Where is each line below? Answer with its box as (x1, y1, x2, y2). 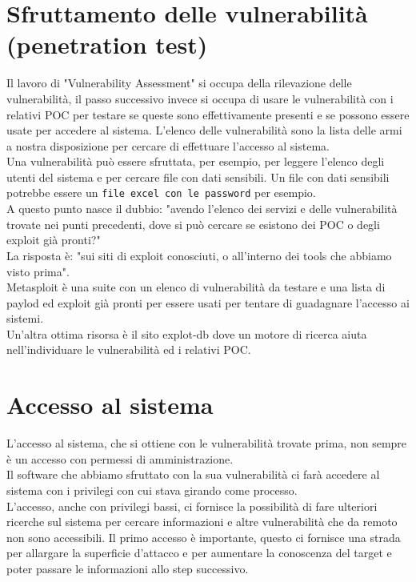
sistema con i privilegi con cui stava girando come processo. (6, 481, 298, 498)
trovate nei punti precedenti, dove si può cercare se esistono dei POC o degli (6, 215, 380, 232)
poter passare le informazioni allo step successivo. (6, 560, 249, 576)
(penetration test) (6, 28, 208, 61)
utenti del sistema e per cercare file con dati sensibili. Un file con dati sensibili (6, 168, 390, 185)
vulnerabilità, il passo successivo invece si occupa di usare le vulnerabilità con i (6, 90, 394, 106)
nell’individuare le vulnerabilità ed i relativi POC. (6, 341, 251, 358)
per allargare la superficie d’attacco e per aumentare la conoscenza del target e (6, 544, 392, 561)
